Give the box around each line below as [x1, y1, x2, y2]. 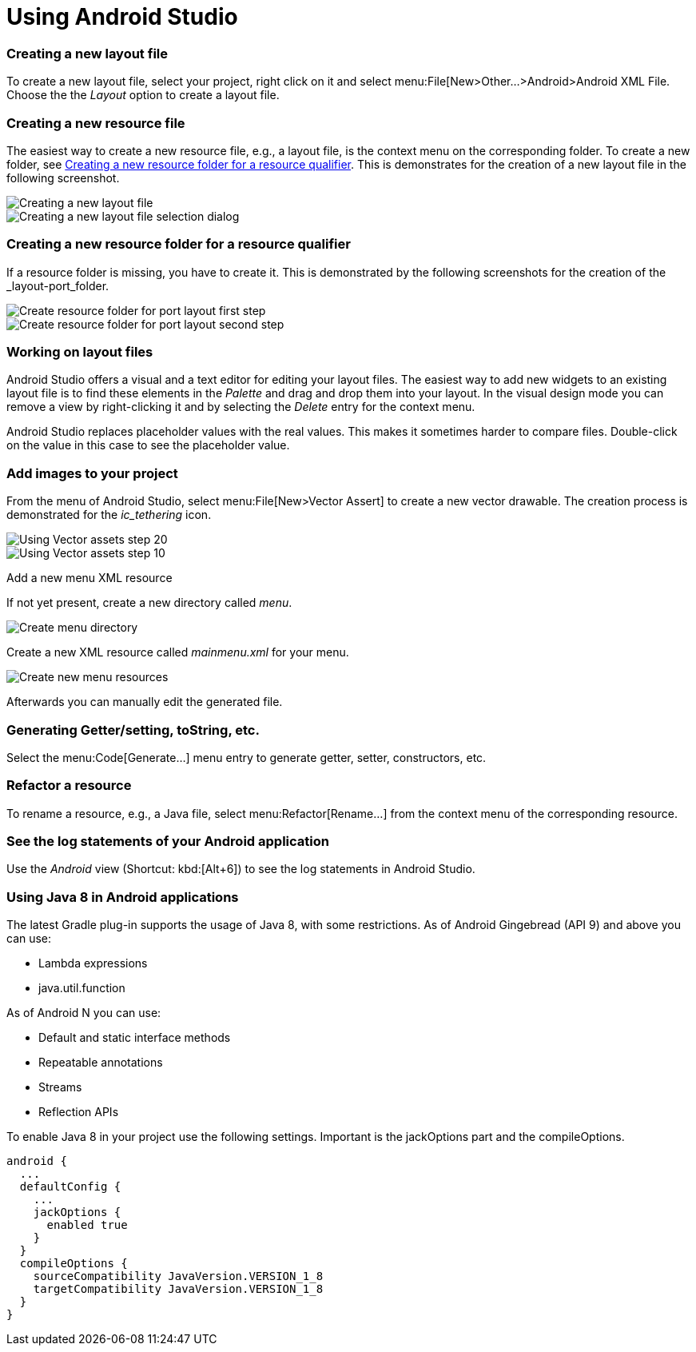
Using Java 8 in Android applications [6, 888, 239, 905]
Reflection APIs [38, 1105, 119, 1119]
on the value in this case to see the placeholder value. [6, 438, 290, 453]
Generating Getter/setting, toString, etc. [6, 721, 260, 738]
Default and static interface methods [38, 1031, 231, 1045]
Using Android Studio [6, 3, 238, 30]
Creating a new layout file [6, 45, 168, 62]
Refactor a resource [6, 777, 132, 794]
